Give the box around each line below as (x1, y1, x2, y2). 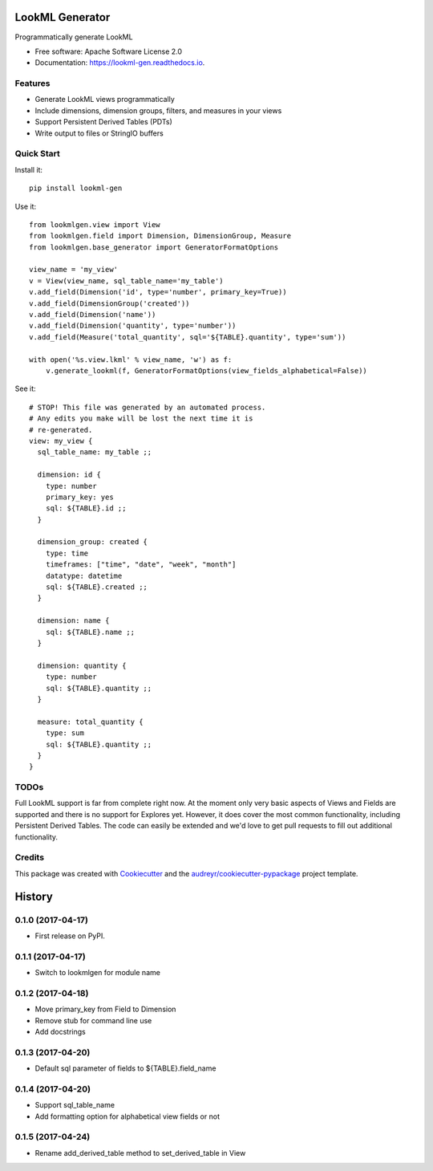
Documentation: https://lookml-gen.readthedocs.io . (34, 58, 205, 67)
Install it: (14, 165, 43, 174)
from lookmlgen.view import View (29, 220, 160, 229)
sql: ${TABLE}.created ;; (45, 583, 148, 592)
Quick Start (14, 148, 60, 160)
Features (14, 78, 51, 89)
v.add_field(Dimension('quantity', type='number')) (29, 321, 237, 331)
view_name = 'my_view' (29, 265, 119, 274)
